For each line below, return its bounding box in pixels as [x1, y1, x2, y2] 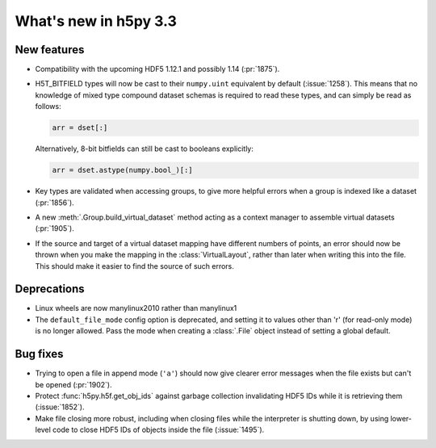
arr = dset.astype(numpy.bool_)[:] [52, 165, 193, 175]
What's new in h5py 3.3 [15, 12, 178, 30]
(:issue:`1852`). [35, 402, 85, 412]
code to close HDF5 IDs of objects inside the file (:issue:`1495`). [52, 425, 265, 435]
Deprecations [15, 283, 85, 296]
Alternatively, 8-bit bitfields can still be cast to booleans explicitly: [35, 144, 254, 153]
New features [15, 43, 85, 57]
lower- [390, 413, 412, 423]
